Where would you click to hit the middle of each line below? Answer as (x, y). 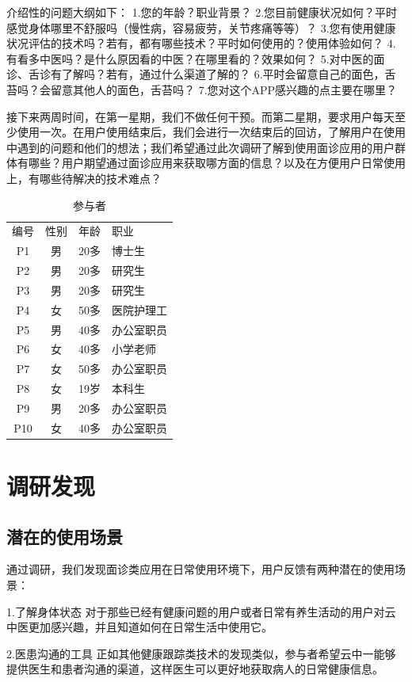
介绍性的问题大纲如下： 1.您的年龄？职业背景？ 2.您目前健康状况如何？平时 (202, 12)
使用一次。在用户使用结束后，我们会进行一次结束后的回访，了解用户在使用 (211, 132)
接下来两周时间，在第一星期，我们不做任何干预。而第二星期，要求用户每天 (200, 116)
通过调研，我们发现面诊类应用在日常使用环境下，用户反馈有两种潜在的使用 (200, 569)
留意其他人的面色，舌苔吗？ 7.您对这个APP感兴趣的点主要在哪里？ (224, 89)
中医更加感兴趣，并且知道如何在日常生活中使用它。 (139, 627)
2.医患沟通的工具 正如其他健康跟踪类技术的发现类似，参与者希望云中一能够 (201, 653)
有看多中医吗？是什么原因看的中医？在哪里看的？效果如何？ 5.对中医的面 (196, 58)
